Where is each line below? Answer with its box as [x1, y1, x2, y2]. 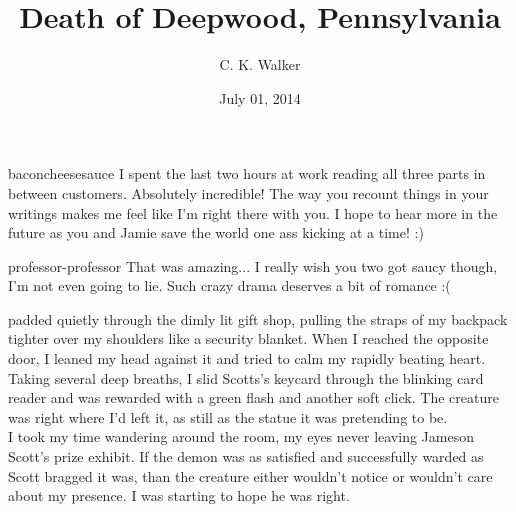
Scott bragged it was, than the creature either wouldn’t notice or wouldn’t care [8, 465, 493, 486]
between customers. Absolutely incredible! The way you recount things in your [8, 182, 489, 203]
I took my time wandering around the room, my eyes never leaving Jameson [8, 426, 474, 447]
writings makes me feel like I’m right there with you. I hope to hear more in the [8, 202, 498, 223]
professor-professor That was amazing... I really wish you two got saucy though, [8, 255, 498, 276]
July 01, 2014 [219, 87, 301, 108]
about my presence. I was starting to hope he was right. [8, 485, 350, 506]
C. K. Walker [219, 54, 301, 75]
